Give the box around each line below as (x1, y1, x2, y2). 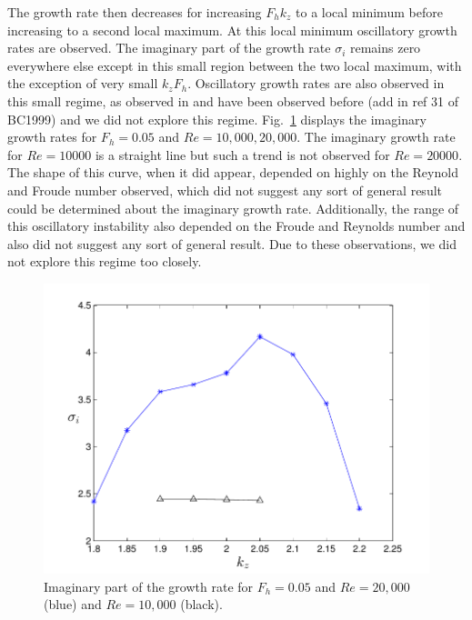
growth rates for (7, 127, 97, 146)
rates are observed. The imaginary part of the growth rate (7, 38, 331, 57)
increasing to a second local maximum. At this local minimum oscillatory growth (7, 20, 457, 39)
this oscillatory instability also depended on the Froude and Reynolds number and (7, 216, 466, 235)
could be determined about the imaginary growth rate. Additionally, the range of (7, 198, 459, 217)
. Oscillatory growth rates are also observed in (187, 74, 445, 93)
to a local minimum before (296, 3, 443, 21)
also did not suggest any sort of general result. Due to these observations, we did (7, 234, 457, 253)
